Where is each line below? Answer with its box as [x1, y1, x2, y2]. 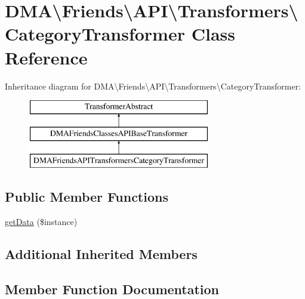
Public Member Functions [5, 187, 168, 206]
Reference [5, 45, 88, 69]
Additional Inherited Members [5, 245, 198, 263]
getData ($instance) [5, 215, 78, 228]
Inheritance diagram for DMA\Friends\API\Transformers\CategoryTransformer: [5, 79, 301, 92]
